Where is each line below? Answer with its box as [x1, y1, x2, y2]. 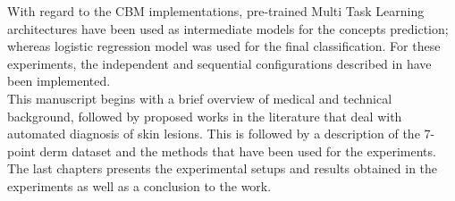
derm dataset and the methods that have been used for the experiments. [39, 141, 436, 160]
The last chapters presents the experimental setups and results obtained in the [7, 159, 438, 178]
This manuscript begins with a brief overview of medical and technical [7, 88, 392, 107]
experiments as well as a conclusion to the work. [7, 176, 272, 195]
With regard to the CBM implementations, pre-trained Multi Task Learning [7, 2, 425, 20]
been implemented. [7, 71, 111, 90]
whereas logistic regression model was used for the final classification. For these [7, 37, 441, 55]
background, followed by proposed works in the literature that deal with [7, 106, 402, 125]
